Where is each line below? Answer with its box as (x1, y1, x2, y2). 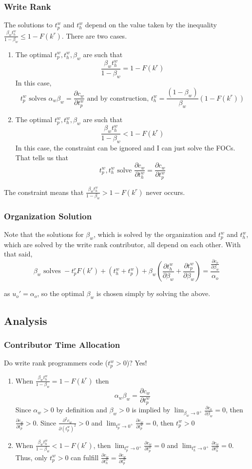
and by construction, (87, 95, 149, 102)
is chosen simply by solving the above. (96, 288, 211, 298)
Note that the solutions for (4, 229, 84, 239)
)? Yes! (126, 358, 147, 368)
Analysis (4, 313, 47, 328)
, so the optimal (37, 288, 84, 298)
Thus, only (15, 452, 48, 462)
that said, (4, 249, 33, 259)
